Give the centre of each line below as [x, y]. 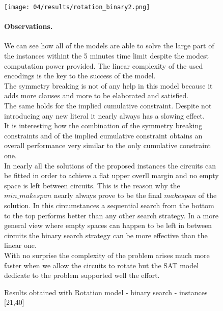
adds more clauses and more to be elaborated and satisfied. [96, 95]
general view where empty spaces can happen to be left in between [108, 225]
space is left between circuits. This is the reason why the [92, 185]
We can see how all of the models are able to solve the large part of [109, 46]
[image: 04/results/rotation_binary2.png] [77, 7]
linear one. [20, 245]
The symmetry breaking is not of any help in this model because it [108, 85]
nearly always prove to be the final [108, 195]
